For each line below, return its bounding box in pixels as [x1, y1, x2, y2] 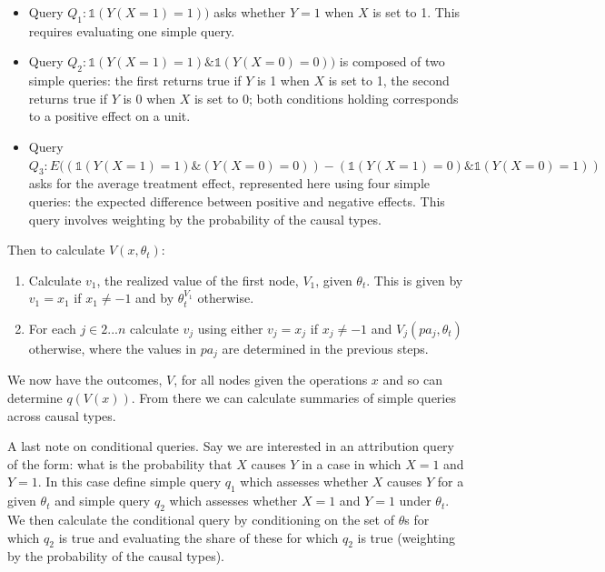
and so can [382, 370, 442, 389]
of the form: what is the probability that [7, 454, 233, 473]
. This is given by [366, 270, 463, 289]
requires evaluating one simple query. [28, 21, 235, 40]
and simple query [55, 491, 151, 510]
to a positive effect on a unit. [28, 106, 191, 125]
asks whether [213, 3, 286, 21]
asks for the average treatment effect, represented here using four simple [28, 174, 431, 193]
